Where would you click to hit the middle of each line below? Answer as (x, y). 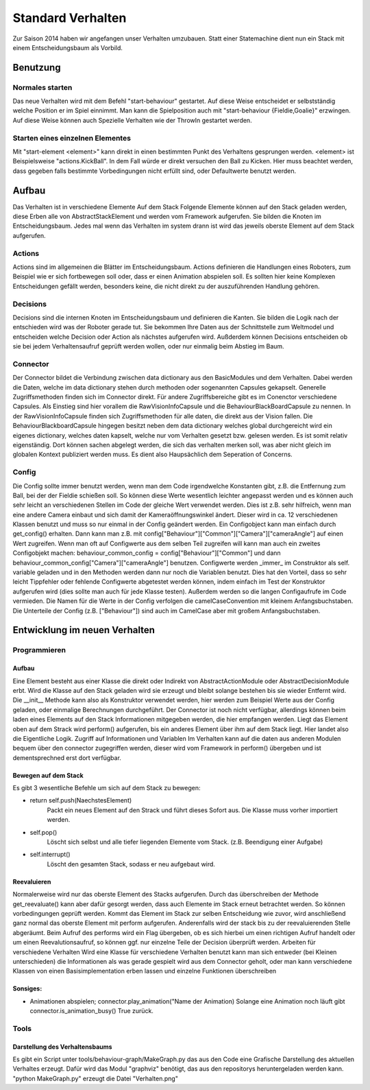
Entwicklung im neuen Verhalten (84, 630)
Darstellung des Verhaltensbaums (62, 1047)
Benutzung (37, 68)
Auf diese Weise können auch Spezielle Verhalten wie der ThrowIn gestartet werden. (133, 120)
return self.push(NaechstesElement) (81, 801)
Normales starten (42, 87)
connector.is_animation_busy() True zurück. (92, 1011)
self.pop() (44, 832)
